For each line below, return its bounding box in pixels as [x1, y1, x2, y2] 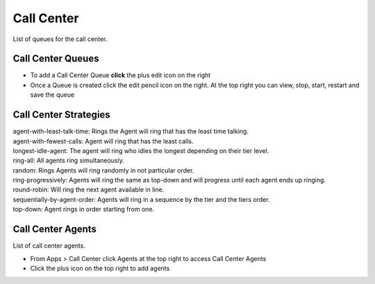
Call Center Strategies [12, 109, 110, 121]
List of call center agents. [12, 242, 86, 250]
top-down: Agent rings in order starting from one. [12, 205, 155, 214]
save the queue [30, 90, 75, 99]
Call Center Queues [12, 53, 99, 65]
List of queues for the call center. [12, 35, 108, 43]
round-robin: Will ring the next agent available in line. [12, 185, 165, 194]
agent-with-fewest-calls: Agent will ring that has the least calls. [12, 136, 194, 145]
